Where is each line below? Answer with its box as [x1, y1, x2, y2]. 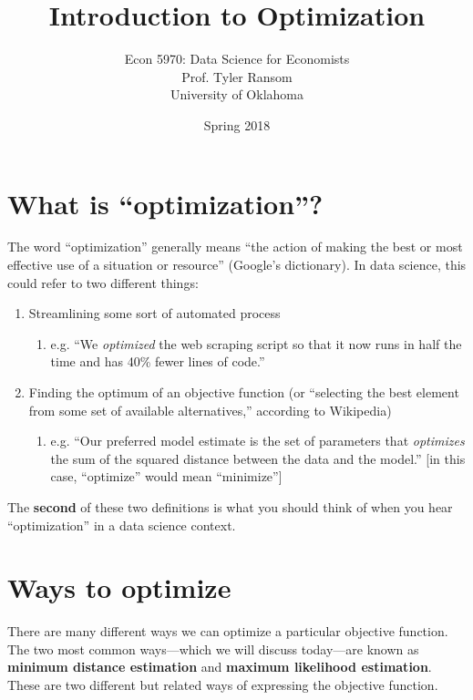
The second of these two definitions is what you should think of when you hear [7, 497, 453, 516]
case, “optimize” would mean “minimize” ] [50, 467, 283, 486]
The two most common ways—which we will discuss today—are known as [7, 639, 419, 658]
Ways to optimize [7, 569, 231, 606]
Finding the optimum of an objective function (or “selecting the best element [28, 383, 459, 401]
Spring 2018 [203, 115, 271, 134]
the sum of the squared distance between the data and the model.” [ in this [50, 448, 466, 468]
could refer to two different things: [7, 273, 199, 292]
